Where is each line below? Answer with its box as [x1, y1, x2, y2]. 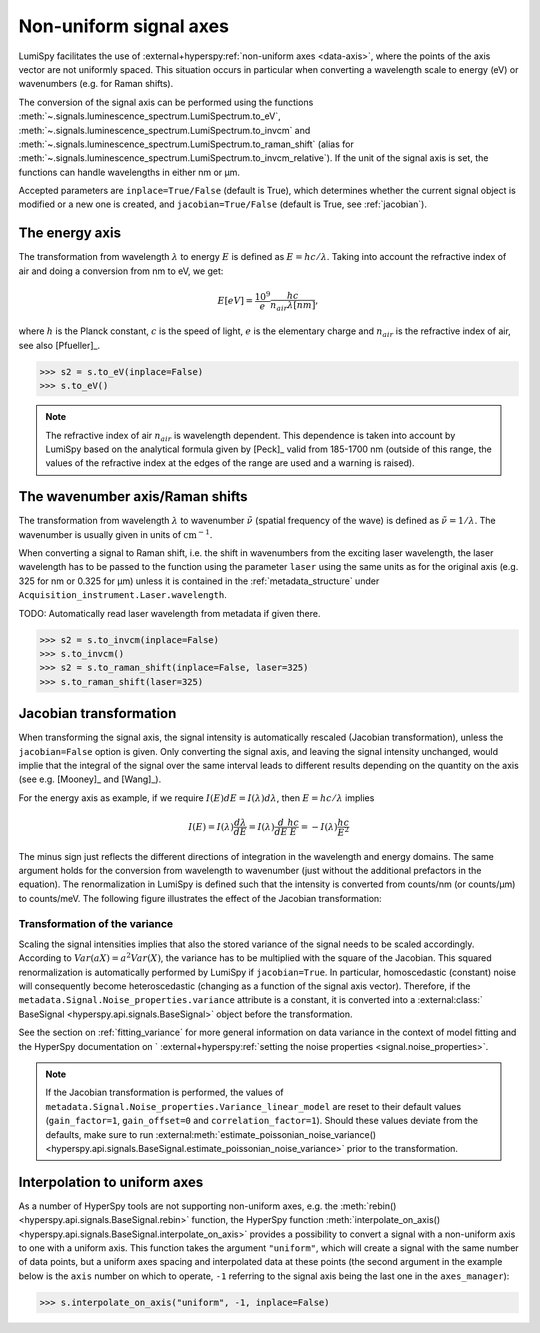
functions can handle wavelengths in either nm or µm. [18, 166, 240, 178]
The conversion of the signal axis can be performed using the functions [18, 96, 314, 108]
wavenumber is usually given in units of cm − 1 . [18, 528, 213, 540]
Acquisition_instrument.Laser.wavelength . [18, 589, 227, 601]
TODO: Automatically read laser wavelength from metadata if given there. [18, 607, 321, 619]
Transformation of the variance [18, 917, 174, 931]
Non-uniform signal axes [18, 15, 230, 37]
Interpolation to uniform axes [18, 1173, 204, 1190]
